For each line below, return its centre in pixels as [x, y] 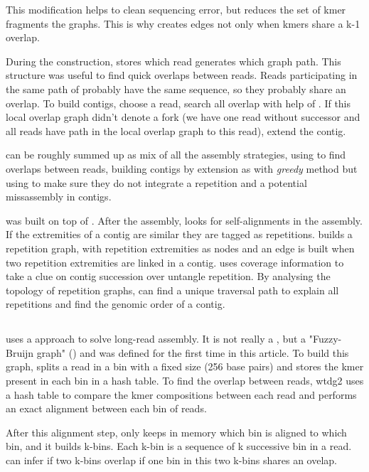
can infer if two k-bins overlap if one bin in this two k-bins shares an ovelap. [172, 460]
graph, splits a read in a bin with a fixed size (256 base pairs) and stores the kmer [185, 366]
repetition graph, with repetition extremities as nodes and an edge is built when [180, 248]
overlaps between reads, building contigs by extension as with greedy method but [182, 168]
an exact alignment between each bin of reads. [106, 408]
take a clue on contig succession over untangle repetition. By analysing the [168, 276]
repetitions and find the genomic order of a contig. [116, 304]
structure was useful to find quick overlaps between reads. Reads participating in [182, 75]
